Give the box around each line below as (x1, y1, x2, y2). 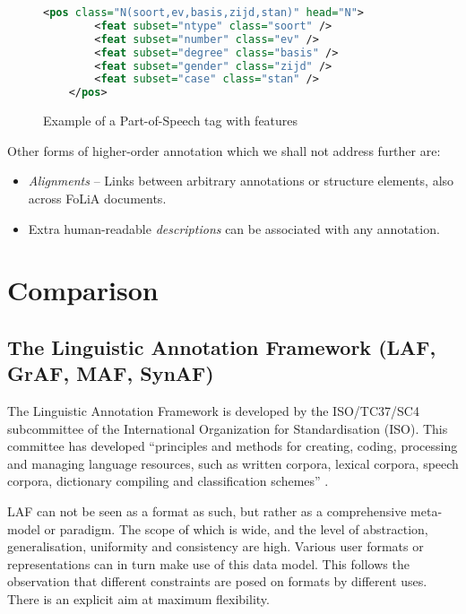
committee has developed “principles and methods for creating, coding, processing (7, 437, 458, 455)
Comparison (7, 272, 159, 308)
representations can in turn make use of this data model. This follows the (7, 554, 410, 573)
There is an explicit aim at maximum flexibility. (7, 590, 270, 608)
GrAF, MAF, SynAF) (7, 359, 214, 387)
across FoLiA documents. (28, 188, 167, 207)
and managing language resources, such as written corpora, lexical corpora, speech (7, 454, 459, 472)
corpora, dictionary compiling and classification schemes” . (7, 471, 329, 490)
